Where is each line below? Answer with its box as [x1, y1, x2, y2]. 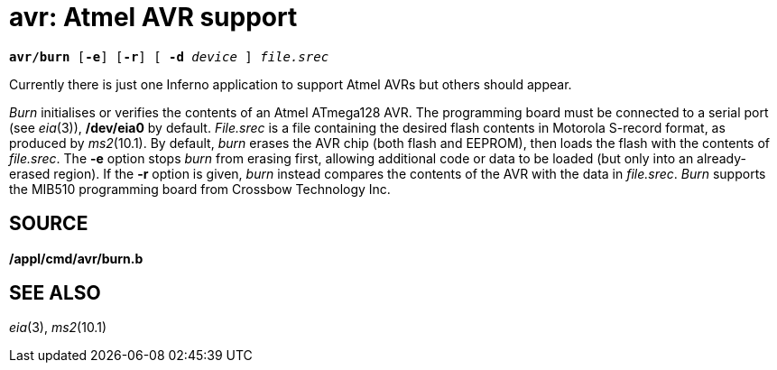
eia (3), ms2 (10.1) [9, 319, 106, 336]
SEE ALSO [9, 282, 101, 305]
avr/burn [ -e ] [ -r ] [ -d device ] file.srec [9, 49, 329, 64]
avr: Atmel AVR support [9, 2, 298, 32]
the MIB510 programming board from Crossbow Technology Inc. [9, 180, 391, 197]
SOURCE [9, 212, 88, 236]
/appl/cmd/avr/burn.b [9, 250, 143, 266]
